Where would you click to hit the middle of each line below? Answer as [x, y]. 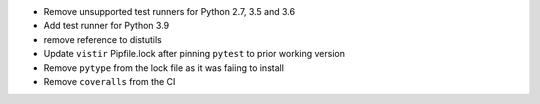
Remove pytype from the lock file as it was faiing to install [164, 67]
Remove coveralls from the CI [109, 81]
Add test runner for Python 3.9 [106, 26]
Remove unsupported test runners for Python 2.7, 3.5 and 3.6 [169, 11]
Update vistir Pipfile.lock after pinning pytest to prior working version [194, 54]
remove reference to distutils [102, 39]
